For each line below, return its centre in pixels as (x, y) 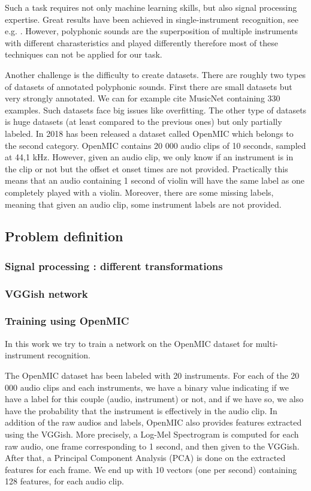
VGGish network (46, 293)
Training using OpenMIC (67, 321)
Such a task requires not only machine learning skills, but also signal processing (151, 7)
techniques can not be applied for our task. (84, 54)
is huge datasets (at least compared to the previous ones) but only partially (144, 122)
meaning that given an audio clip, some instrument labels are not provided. (143, 204)
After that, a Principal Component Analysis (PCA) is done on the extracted (145, 458)
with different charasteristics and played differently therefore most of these (141, 42)
